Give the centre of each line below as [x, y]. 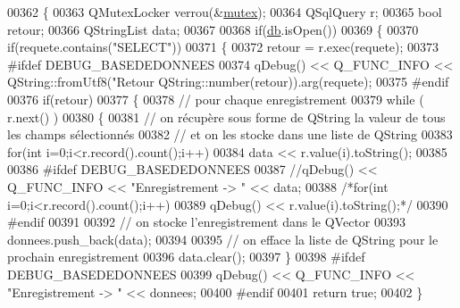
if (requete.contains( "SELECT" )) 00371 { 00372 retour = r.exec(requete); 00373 [223, 47]
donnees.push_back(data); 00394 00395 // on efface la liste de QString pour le [223, 239]
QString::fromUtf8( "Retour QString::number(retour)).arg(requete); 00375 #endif [228, 82]
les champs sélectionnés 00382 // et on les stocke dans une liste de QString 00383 [230, 134]
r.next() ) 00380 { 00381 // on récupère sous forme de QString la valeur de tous [226, 117]
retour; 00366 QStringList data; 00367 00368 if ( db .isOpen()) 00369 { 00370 [213, 29]
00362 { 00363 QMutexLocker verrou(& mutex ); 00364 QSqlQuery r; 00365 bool [225, 12]
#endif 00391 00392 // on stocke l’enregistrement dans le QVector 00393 [206, 222]
